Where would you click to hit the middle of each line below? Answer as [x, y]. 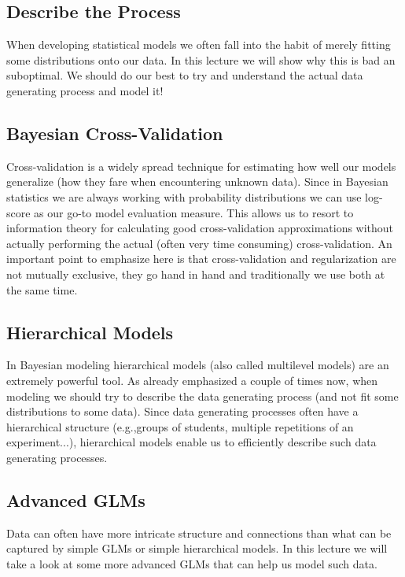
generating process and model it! [85, 90]
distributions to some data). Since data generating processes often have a [182, 411]
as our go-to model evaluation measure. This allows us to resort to [194, 212]
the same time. [42, 289]
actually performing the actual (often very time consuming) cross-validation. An [199, 243]
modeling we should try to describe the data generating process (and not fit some [202, 396]
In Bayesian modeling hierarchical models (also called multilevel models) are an [198, 365]
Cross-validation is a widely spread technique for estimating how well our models [201, 166]
